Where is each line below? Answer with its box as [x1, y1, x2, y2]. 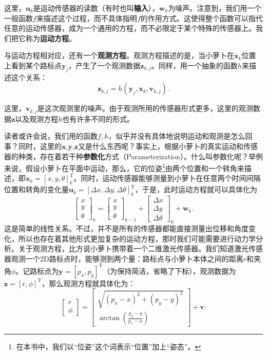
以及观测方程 [15, 113, 59, 124]
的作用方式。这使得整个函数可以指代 [140, 12, 263, 23]
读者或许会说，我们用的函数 [4, 130, 98, 141]
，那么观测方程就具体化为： [42, 277, 136, 288]
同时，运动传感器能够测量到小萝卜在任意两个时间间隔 [81, 173, 261, 183]
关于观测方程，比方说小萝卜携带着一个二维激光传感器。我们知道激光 [18, 243, 249, 254]
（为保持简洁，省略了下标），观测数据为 [103, 265, 236, 276]
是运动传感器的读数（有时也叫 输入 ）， [33, 3, 159, 13]
